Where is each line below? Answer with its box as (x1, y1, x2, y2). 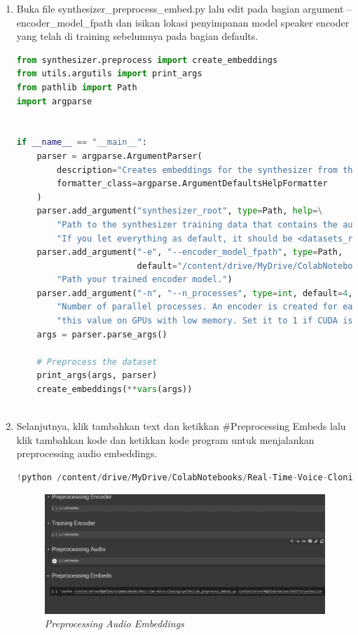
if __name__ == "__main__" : (16, 137, 148, 148)
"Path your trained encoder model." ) (57, 274, 233, 285)
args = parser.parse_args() (36, 329, 167, 340)
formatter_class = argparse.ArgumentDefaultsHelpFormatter (57, 179, 328, 189)
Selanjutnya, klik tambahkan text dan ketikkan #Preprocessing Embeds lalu (16, 419, 346, 433)
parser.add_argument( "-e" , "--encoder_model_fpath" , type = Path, (36, 247, 343, 258)
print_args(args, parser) (36, 370, 158, 381)
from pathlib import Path (16, 82, 137, 92)
